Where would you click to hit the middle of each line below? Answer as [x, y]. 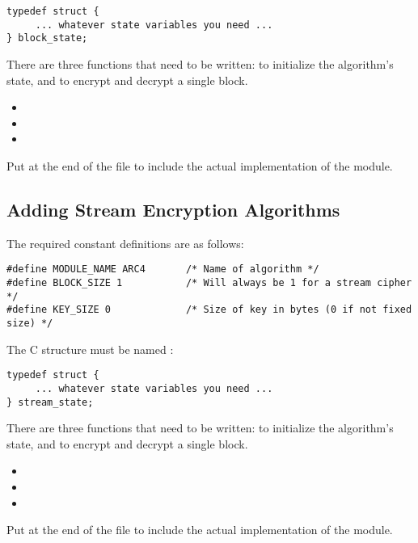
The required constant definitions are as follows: [125, 243]
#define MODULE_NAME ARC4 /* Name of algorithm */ [163, 269]
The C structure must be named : [90, 349]
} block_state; [47, 38]
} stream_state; [50, 402]
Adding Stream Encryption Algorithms [173, 209]
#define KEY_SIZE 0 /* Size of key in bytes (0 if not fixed [209, 310]
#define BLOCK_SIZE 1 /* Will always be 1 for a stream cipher [209, 282]
